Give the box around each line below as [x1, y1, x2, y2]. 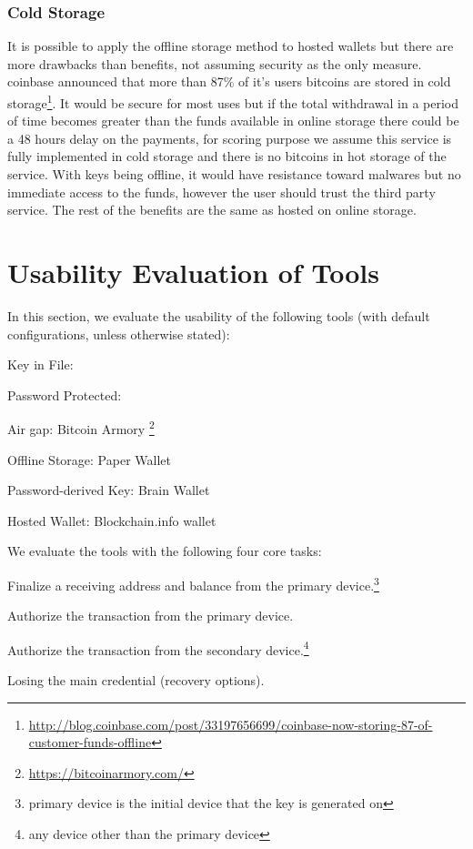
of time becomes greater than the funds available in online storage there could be [7, 111, 459, 130]
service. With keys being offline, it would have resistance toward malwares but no [7, 165, 461, 184]
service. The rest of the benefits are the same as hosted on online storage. [7, 200, 417, 219]
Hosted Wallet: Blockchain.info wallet [7, 510, 216, 530]
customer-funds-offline [28, 733, 152, 752]
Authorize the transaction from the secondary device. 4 [7, 637, 309, 659]
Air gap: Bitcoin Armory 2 [7, 417, 155, 438]
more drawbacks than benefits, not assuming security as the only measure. [7, 54, 422, 73]
